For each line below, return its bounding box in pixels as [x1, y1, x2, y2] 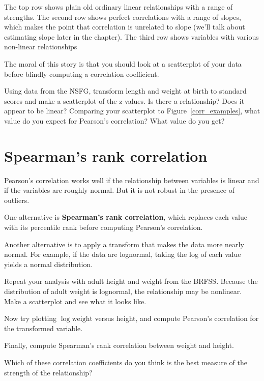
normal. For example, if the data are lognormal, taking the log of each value [4, 249, 241, 259]
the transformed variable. [4, 323, 83, 333]
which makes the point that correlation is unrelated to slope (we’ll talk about [4, 21, 245, 32]
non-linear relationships [4, 41, 77, 52]
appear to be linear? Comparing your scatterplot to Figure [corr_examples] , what [4, 105, 260, 116]
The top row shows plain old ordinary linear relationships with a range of [4, 2, 233, 12]
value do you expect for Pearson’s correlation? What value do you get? [4, 115, 225, 126]
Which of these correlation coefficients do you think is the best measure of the [4, 357, 248, 367]
